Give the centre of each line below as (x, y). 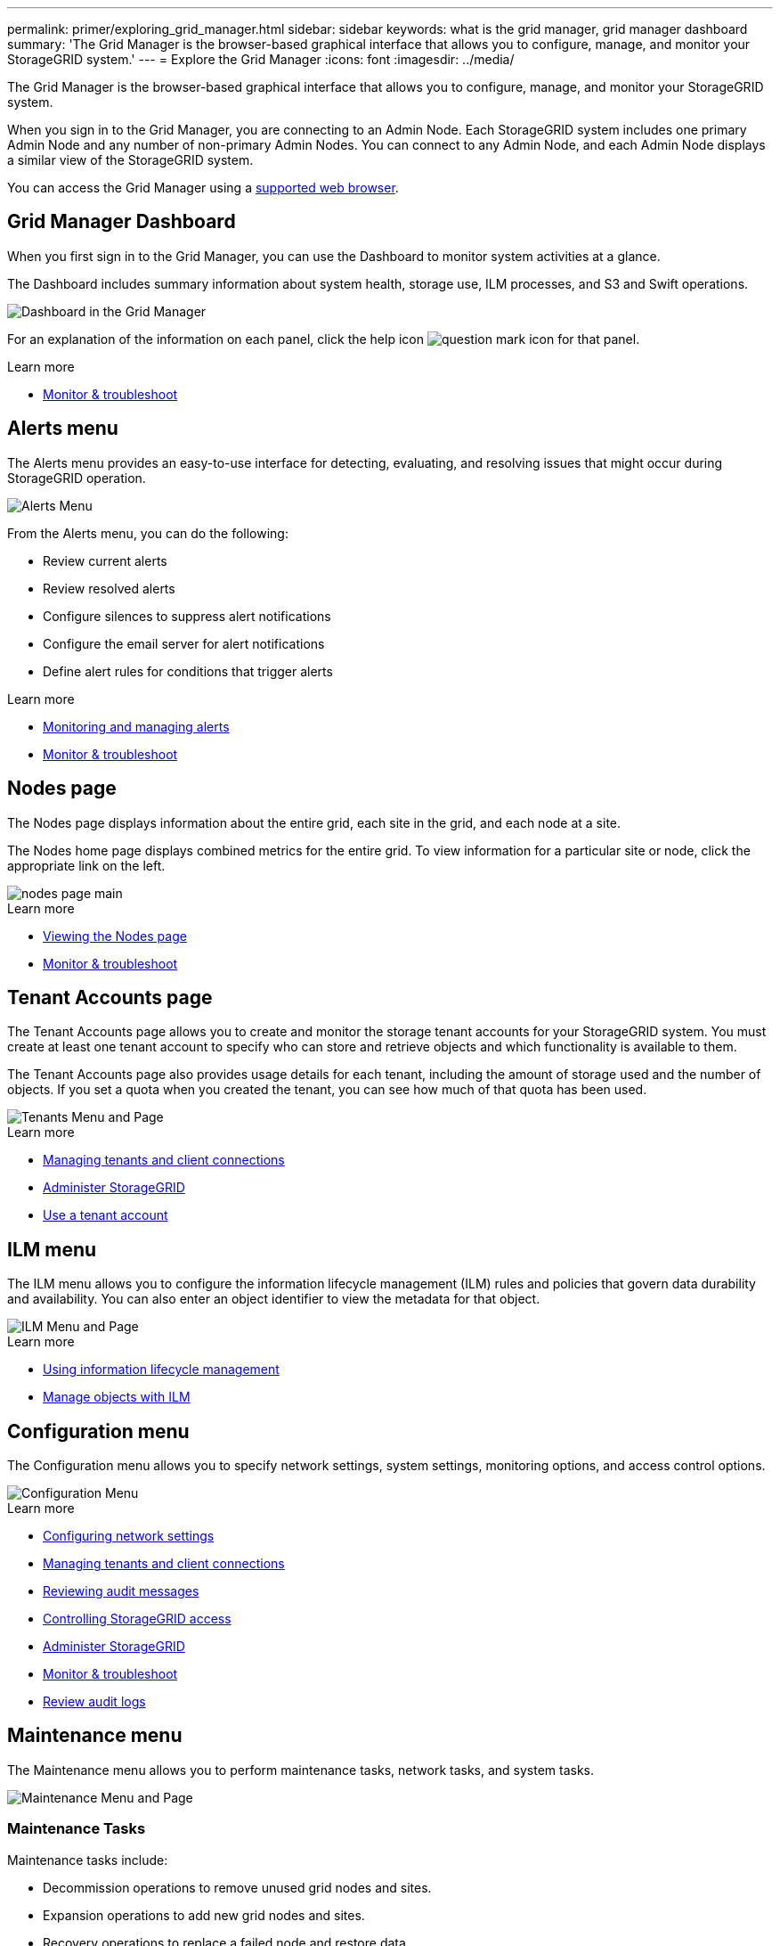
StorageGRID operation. (77, 478)
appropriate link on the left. (86, 865)
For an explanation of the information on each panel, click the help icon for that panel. (324, 339)
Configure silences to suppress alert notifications (187, 616)
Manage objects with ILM (117, 1397)
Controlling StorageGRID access (137, 1619)
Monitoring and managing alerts (136, 726)
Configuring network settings (129, 1536)
